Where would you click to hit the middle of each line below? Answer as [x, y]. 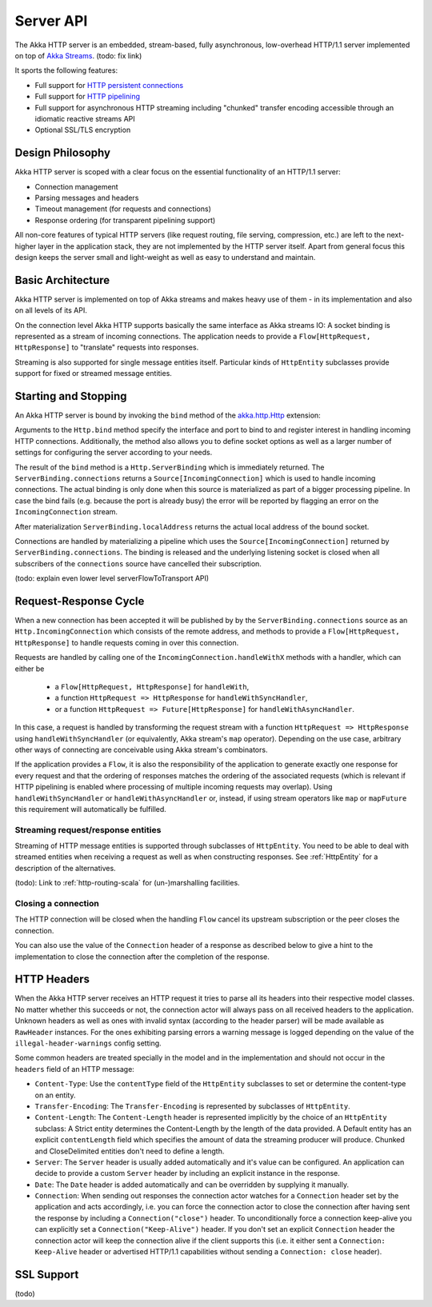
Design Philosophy [63, 153]
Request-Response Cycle [80, 601]
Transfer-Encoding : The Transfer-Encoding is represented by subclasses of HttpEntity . [193, 1106]
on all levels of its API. [51, 310]
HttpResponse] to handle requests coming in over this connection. [127, 642]
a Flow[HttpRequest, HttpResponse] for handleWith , [152, 687]
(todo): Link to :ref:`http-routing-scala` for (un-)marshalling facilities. [127, 883]
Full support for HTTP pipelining [87, 97]
